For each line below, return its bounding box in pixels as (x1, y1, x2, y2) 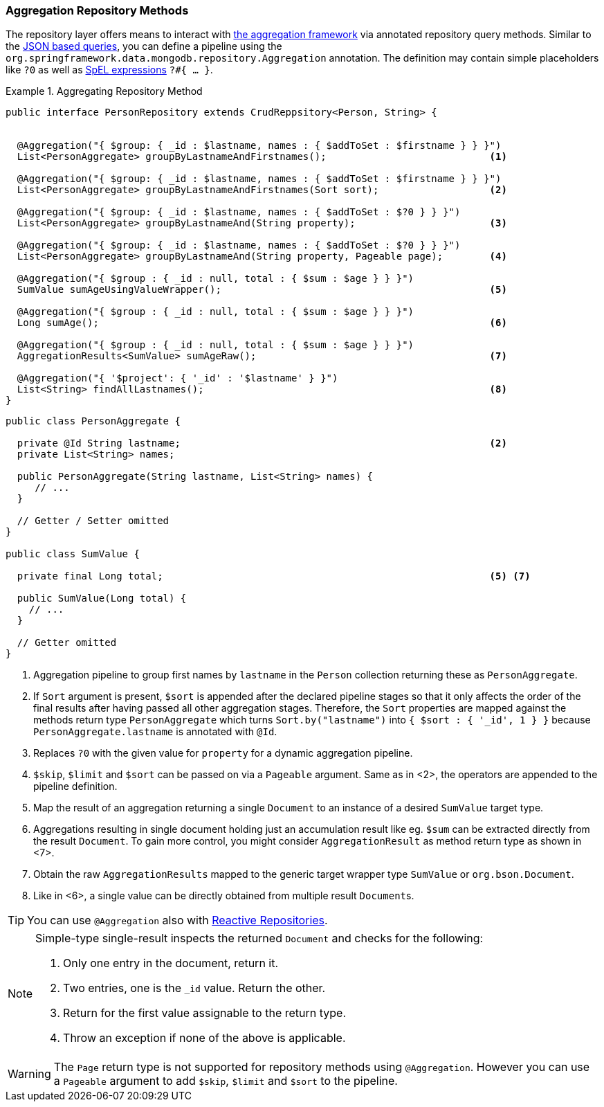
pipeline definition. (33, 780, 118, 793)
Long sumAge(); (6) (17, 317, 507, 329)
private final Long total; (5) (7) (17, 570, 531, 582)
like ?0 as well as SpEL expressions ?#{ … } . (6, 64, 213, 76)
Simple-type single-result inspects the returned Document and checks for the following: (35, 931, 484, 946)
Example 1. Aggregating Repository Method (6, 85, 203, 98)
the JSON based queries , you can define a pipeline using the (6, 40, 282, 53)
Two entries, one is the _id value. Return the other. (63, 981, 326, 996)
